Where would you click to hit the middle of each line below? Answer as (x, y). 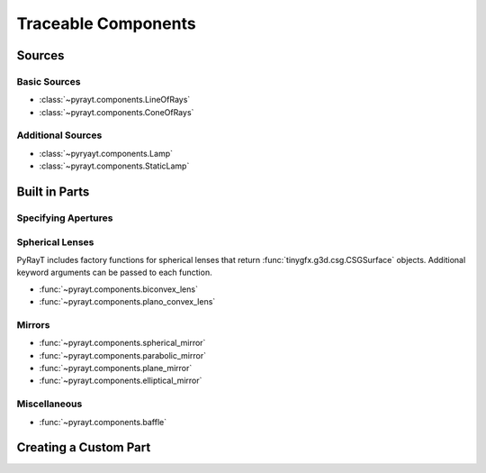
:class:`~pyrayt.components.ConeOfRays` (117, 112)
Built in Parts (53, 192)
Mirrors (33, 324)
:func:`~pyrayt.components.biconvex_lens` (118, 289)
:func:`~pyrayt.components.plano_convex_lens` (127, 302)
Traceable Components (107, 23)
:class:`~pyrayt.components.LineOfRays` (115, 100)
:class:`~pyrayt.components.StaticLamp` (114, 166)
